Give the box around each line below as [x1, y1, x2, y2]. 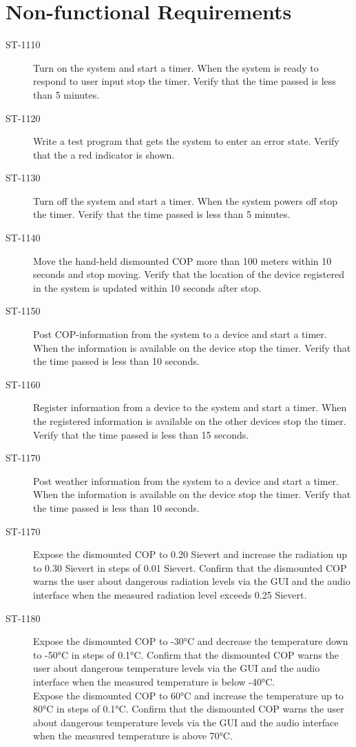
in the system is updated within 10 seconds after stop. [33, 280, 262, 295]
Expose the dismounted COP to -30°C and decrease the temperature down [33, 634, 348, 648]
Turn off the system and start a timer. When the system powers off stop [33, 193, 338, 208]
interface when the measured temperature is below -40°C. [33, 674, 275, 688]
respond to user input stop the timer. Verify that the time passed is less [33, 74, 336, 88]
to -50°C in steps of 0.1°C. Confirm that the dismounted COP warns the [33, 647, 339, 661]
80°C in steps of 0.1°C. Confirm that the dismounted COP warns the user [33, 701, 344, 716]
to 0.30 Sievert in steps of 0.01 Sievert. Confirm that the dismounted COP [33, 560, 347, 575]
